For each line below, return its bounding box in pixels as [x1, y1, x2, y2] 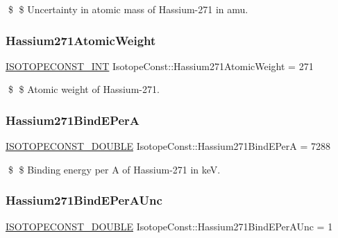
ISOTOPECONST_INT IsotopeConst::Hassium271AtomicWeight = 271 [6, 58, 314, 73]
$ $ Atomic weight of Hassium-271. [8, 82, 160, 96]
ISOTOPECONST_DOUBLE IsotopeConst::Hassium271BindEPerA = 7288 [6, 139, 331, 153]
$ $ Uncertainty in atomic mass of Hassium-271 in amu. [8, 2, 248, 16]
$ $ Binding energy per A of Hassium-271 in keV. [8, 162, 221, 176]
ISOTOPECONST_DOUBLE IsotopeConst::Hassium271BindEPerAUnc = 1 [6, 219, 333, 233]
